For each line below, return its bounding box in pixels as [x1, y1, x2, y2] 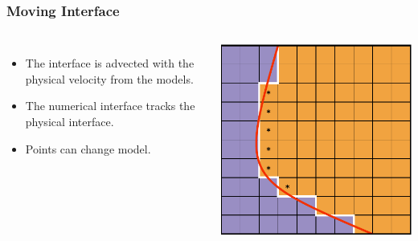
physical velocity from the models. [25, 70, 194, 87]
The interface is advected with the [25, 55, 195, 71]
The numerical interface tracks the [25, 97, 195, 114]
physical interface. [25, 113, 114, 129]
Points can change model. [25, 140, 151, 157]
